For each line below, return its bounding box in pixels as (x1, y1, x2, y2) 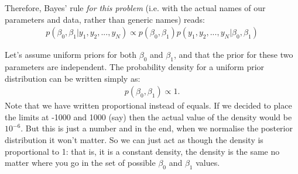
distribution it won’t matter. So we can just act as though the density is (5, 134, 263, 146)
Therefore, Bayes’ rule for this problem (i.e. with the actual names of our (5, 2, 266, 13)
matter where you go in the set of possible (5, 156, 156, 169)
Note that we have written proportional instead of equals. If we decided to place (5, 99, 292, 112)
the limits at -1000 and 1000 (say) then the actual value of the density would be (5, 110, 292, 123)
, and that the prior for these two (173, 48, 293, 61)
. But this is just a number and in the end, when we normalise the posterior (20, 122, 293, 134)
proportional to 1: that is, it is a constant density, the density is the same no (5, 145, 280, 157)
